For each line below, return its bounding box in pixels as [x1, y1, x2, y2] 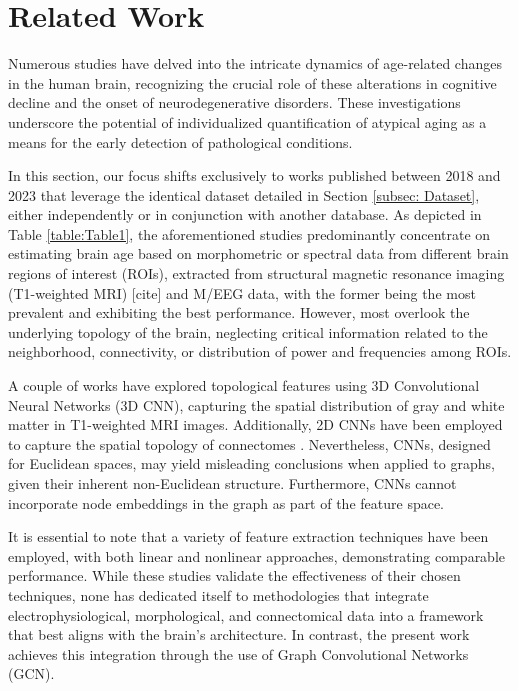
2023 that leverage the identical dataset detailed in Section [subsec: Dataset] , [8, 184, 480, 205]
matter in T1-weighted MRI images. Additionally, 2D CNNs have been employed [8, 414, 503, 435]
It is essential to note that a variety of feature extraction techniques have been [8, 526, 489, 547]
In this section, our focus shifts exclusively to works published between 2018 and [8, 165, 501, 186]
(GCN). [8, 663, 55, 684]
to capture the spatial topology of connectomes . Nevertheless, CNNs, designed [8, 433, 491, 454]
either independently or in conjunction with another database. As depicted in [8, 204, 482, 225]
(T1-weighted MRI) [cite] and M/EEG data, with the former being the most [8, 282, 476, 303]
